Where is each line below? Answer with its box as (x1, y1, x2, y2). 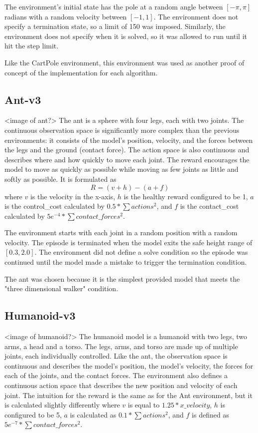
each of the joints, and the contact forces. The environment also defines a (4, 370, 228, 381)
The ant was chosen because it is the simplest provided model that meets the (4, 273, 240, 284)
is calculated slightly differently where (4, 400, 120, 410)
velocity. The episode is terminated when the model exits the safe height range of (4, 237, 253, 247)
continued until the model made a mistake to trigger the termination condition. (4, 257, 247, 267)
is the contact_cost (180, 201, 239, 211)
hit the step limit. (4, 40, 59, 51)
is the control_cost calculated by (4, 201, 105, 211)
